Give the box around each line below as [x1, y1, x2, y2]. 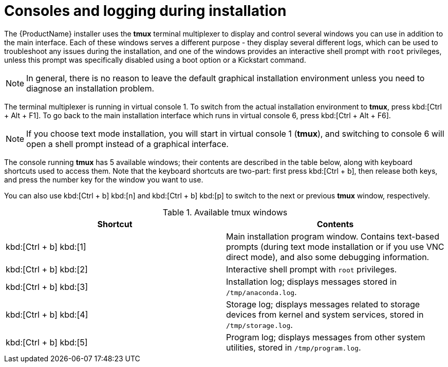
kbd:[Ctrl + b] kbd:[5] [6, 337, 88, 347]
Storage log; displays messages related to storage [226, 299, 420, 309]
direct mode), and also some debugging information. [226, 251, 430, 262]
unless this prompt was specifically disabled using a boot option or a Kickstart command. [4, 55, 306, 64]
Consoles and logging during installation [4, 2, 287, 20]
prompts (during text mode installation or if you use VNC [226, 241, 444, 252]
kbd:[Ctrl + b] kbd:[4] [6, 309, 88, 320]
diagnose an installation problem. [26, 83, 155, 94]
